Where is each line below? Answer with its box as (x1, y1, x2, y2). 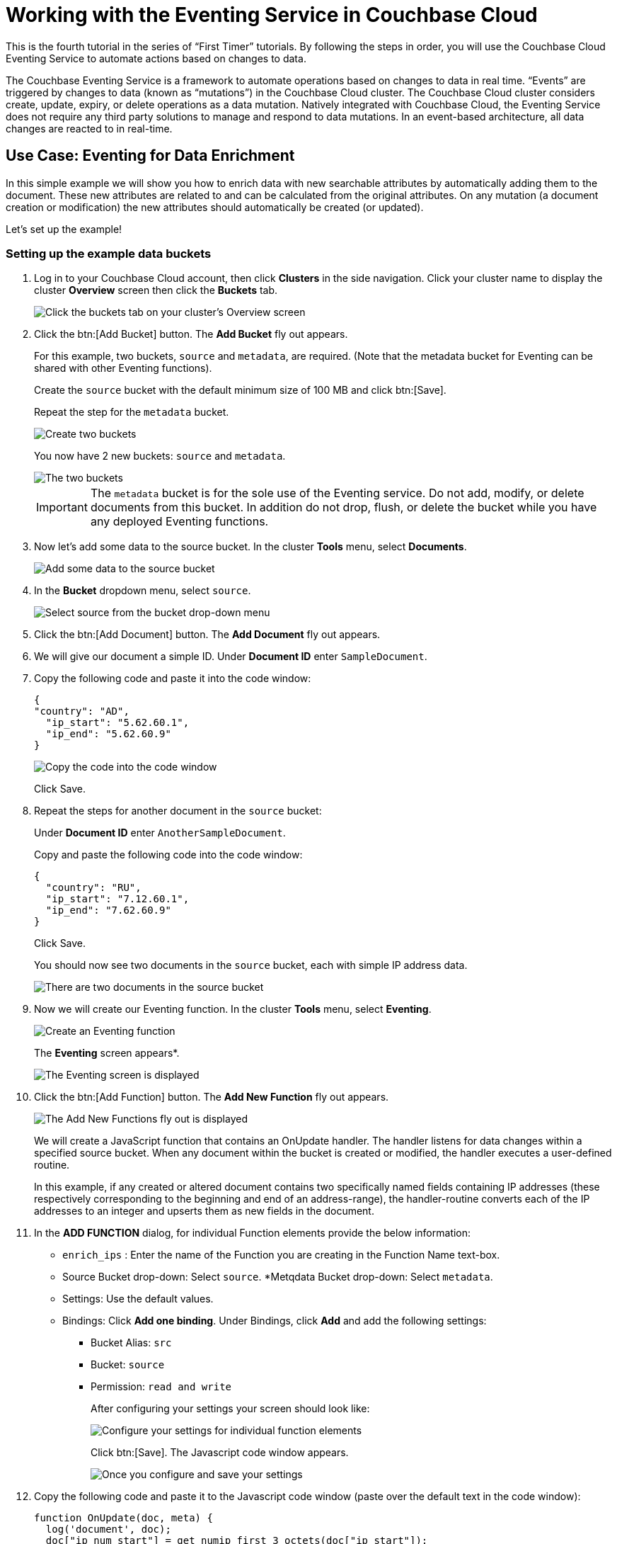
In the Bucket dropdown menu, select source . (34, 584, 251, 597)
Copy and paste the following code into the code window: (34, 848, 303, 861)
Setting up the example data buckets (6, 246, 212, 261)
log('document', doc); (45, 1523, 171, 1536)
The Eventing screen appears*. (34, 1047, 180, 1060)
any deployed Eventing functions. (90, 514, 269, 529)
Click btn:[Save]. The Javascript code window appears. (91, 1446, 349, 1459)
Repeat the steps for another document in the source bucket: (34, 805, 322, 817)
